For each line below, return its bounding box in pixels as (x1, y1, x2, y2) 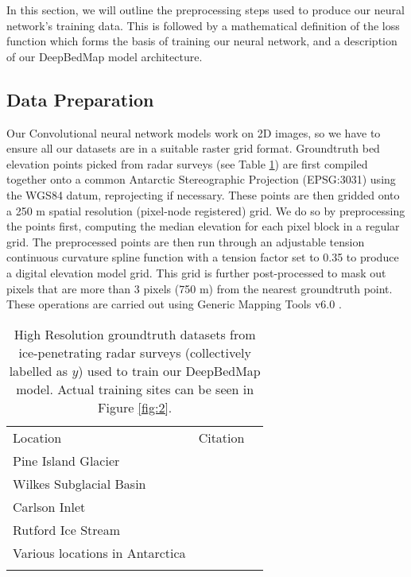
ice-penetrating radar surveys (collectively (18, 343, 251, 362)
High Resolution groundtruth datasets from (14, 324, 256, 343)
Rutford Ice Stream (13, 520, 120, 539)
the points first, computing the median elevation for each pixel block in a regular (6, 218, 400, 234)
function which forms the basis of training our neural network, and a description (6, 33, 397, 49)
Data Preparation (6, 87, 154, 111)
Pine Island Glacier (13, 451, 120, 470)
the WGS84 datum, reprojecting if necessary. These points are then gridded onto (6, 186, 400, 203)
